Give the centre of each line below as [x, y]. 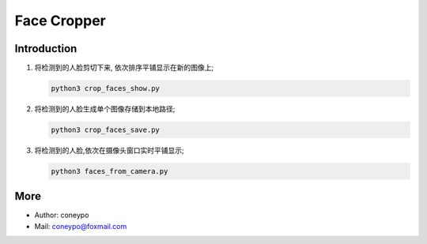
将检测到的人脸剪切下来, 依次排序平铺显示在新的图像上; [124, 68]
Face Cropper [60, 21]
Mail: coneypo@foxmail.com [81, 226]
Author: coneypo [62, 215]
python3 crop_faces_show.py [105, 88]
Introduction [46, 49]
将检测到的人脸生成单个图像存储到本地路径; [105, 109]
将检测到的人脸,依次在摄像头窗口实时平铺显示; [110, 150]
